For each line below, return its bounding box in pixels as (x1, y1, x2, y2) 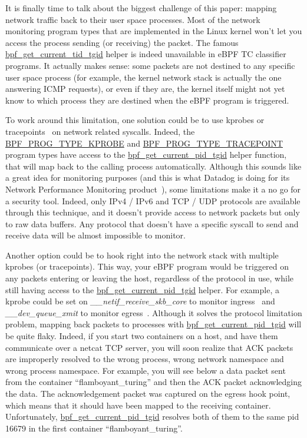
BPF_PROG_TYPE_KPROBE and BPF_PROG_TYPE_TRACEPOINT (5, 137, 283, 149)
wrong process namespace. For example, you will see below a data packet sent (5, 364, 286, 376)
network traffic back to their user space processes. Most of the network (5, 13, 260, 25)
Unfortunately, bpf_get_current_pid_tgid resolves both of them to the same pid (5, 410, 299, 423)
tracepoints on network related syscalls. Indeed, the (5, 125, 195, 137)
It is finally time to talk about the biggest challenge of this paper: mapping (5, 2, 277, 14)
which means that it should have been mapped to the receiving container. (5, 399, 271, 411)
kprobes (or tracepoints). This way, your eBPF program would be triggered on (5, 260, 289, 273)
